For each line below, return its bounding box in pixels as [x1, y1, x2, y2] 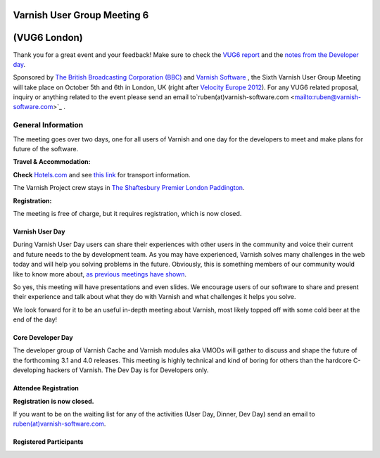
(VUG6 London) [13, 32, 84, 44]
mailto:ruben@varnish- [294, 93, 362, 101]
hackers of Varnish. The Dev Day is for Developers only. [46, 366, 209, 374]
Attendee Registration [13, 384, 79, 393]
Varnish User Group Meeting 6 [13, 9, 149, 21]
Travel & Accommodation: [13, 158, 91, 166]
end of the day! [13, 315, 58, 324]
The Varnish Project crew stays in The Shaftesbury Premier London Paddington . [13, 184, 245, 192]
